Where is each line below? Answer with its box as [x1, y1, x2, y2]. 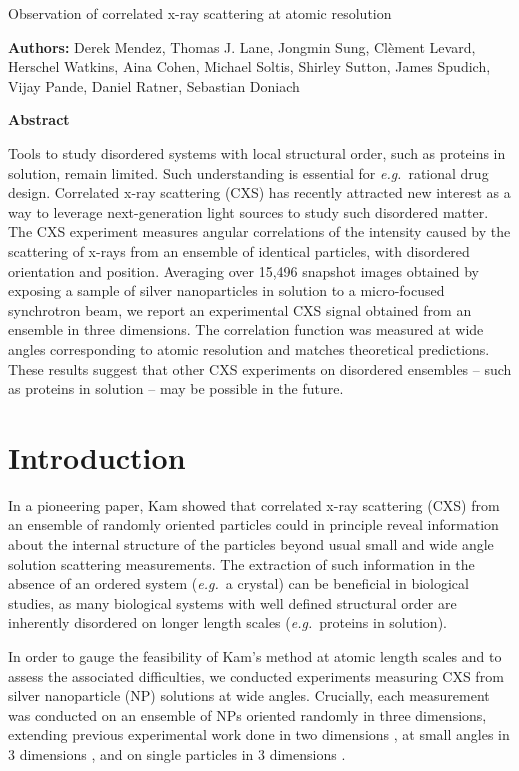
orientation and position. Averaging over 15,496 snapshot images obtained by [8, 260, 480, 281]
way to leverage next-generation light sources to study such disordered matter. [8, 201, 489, 222]
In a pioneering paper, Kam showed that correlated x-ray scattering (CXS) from [8, 494, 500, 515]
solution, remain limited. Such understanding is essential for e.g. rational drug [8, 162, 489, 183]
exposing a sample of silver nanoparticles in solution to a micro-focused [8, 280, 445, 301]
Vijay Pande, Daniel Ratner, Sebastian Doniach [8, 75, 300, 96]
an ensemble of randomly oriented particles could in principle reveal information [8, 514, 499, 535]
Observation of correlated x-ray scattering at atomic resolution [8, 3, 392, 23]
